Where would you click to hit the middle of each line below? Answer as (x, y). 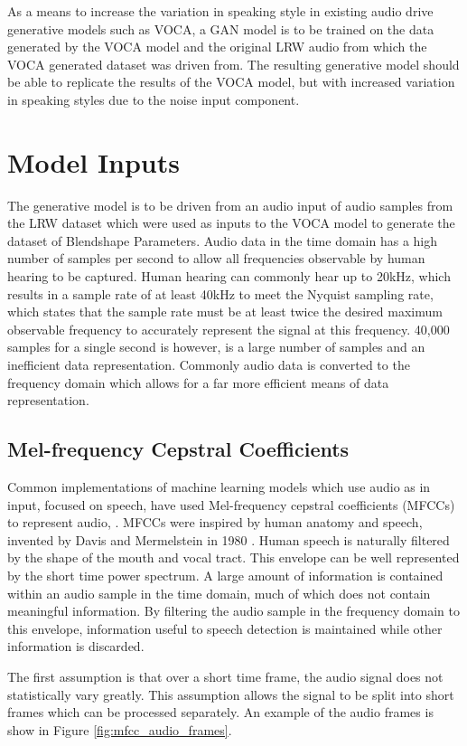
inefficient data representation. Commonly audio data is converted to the (209, 365)
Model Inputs (93, 161)
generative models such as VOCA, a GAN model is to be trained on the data (221, 28)
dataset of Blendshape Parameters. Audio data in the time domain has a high (222, 240)
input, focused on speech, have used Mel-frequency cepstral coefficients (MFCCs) (231, 504)
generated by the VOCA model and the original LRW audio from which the (217, 47)
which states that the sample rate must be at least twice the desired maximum (225, 312)
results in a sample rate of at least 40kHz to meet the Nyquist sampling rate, (220, 293)
